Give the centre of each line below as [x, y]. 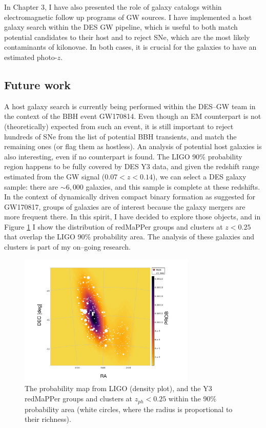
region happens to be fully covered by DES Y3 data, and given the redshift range [132, 166]
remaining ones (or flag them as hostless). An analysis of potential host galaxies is [133, 146]
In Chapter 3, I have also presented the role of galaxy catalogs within [113, 7]
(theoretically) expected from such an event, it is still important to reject [119, 126]
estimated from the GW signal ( [55, 176]
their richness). [48, 419]
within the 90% [192, 399]
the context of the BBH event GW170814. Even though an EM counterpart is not [133, 116]
